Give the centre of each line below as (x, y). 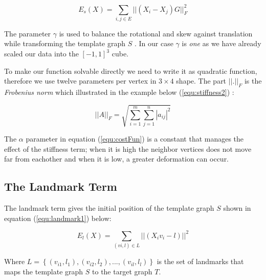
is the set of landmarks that (200, 261)
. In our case (154, 43)
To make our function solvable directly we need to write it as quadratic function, (131, 71)
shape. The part (201, 81)
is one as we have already (221, 43)
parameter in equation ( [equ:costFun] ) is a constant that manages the (135, 139)
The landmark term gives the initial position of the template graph (109, 208)
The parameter (28, 33)
